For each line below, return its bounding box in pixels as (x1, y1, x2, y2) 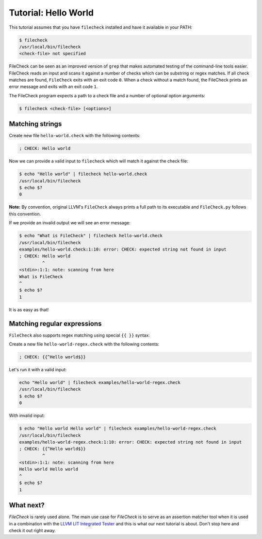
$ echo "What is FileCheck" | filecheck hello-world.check (19, 233, 163, 238)
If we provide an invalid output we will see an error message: (9, 220, 131, 226)
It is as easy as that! (9, 306, 49, 312)
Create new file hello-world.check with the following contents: (9, 133, 141, 139)
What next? (9, 501, 45, 509)
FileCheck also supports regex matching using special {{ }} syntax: (9, 332, 150, 338)
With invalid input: (9, 413, 45, 418)
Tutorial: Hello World (9, 7, 94, 18)
